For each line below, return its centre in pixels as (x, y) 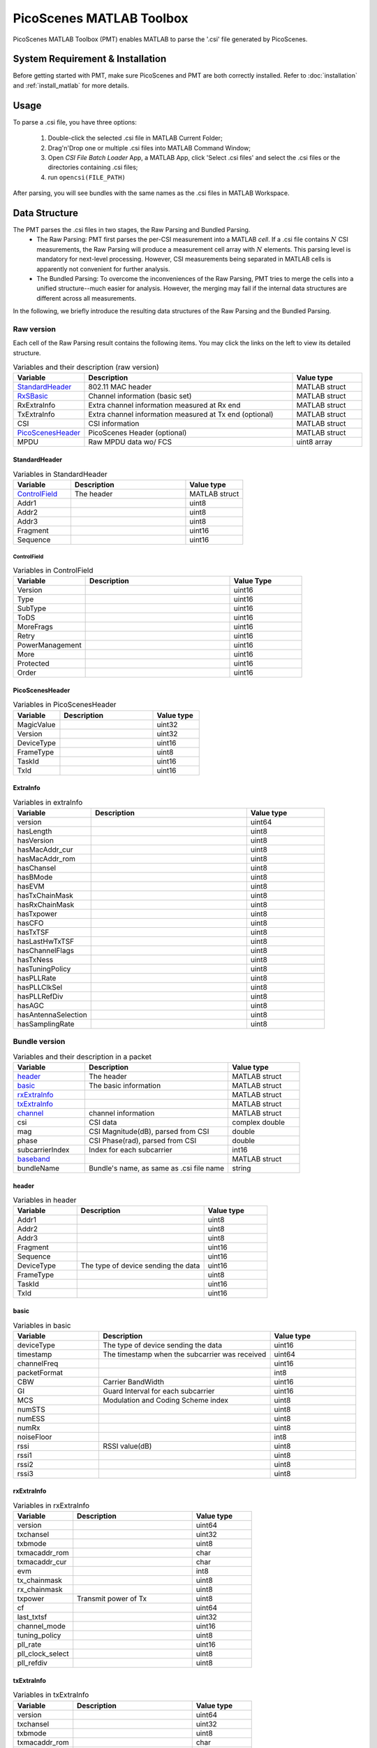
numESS (31, 1418)
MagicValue (36, 724)
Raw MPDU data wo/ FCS (130, 442)
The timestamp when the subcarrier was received (184, 1354)
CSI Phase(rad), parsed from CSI (142, 1141)
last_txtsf (32, 1617)
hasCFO (30, 923)
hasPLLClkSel (40, 987)
